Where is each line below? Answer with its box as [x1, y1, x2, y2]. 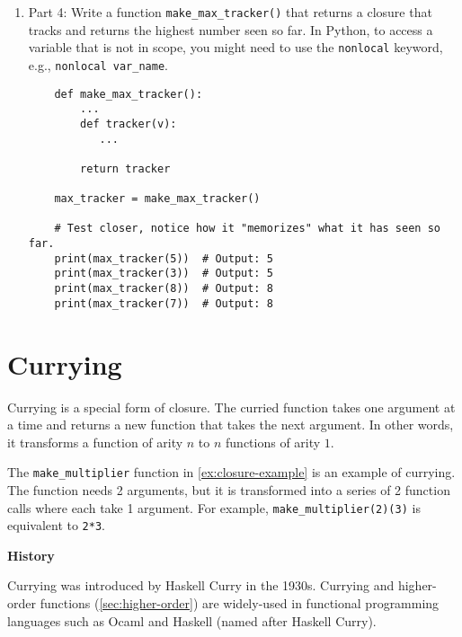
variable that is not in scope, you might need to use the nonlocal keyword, [28, 38, 443, 57]
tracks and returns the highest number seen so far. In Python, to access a [28, 20, 433, 39]
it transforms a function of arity [7, 432, 183, 451]
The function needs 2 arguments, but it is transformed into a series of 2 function [7, 480, 450, 499]
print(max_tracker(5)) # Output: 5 [54, 252, 273, 265]
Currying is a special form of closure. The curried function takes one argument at [7, 397, 456, 416]
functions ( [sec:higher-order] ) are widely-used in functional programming [40, 594, 440, 613]
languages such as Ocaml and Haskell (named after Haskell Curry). [7, 611, 377, 630]
